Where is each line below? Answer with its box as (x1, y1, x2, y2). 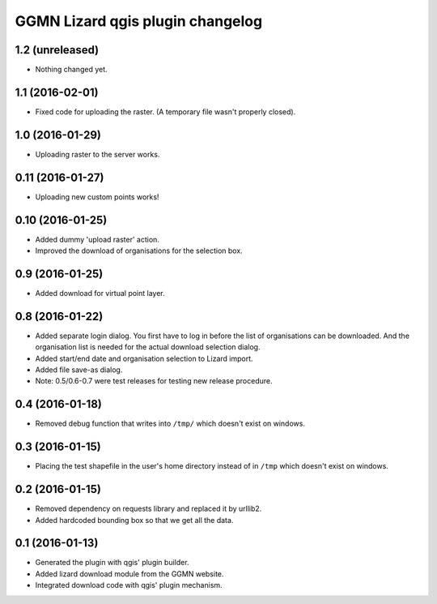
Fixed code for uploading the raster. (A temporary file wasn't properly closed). (35, 106, 296, 117)
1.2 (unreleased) (15, 43, 100, 57)
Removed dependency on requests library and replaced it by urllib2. (35, 503, 262, 514)
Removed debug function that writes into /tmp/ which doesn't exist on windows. (35, 418, 305, 429)
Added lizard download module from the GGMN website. (35, 568, 224, 579)
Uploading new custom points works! (35, 191, 159, 202)
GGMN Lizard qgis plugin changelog (15, 12, 263, 30)
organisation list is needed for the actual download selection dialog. (35, 342, 261, 352)
